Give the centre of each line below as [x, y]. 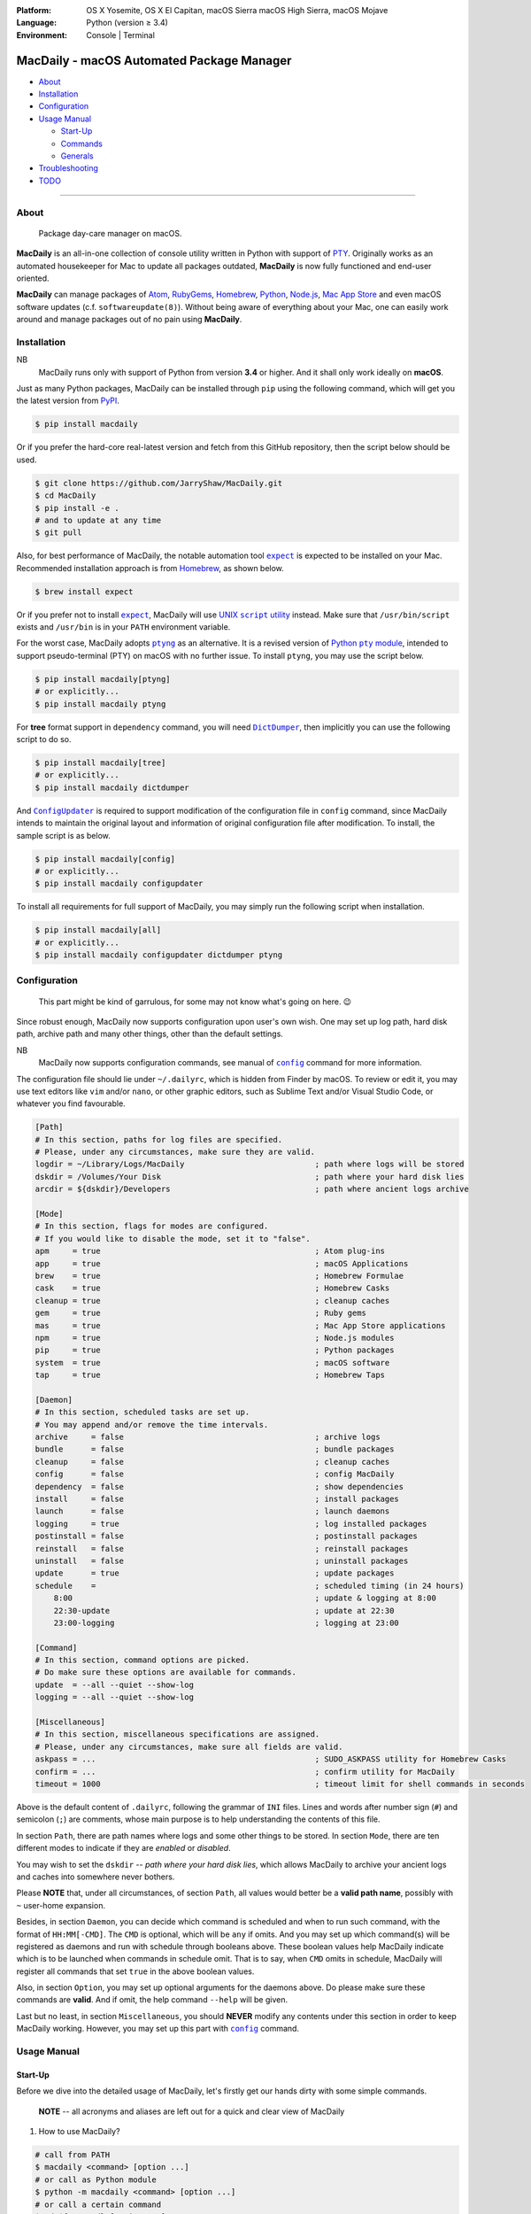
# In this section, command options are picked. [142, 1660]
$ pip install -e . [77, 508]
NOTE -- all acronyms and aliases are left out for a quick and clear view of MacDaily [192, 2111]
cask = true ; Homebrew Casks [212, 1288]
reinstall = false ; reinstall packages [222, 1548]
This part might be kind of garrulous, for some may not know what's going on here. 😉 [195, 1002]
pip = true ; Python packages [215, 1350]
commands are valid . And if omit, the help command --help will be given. [152, 2000]
